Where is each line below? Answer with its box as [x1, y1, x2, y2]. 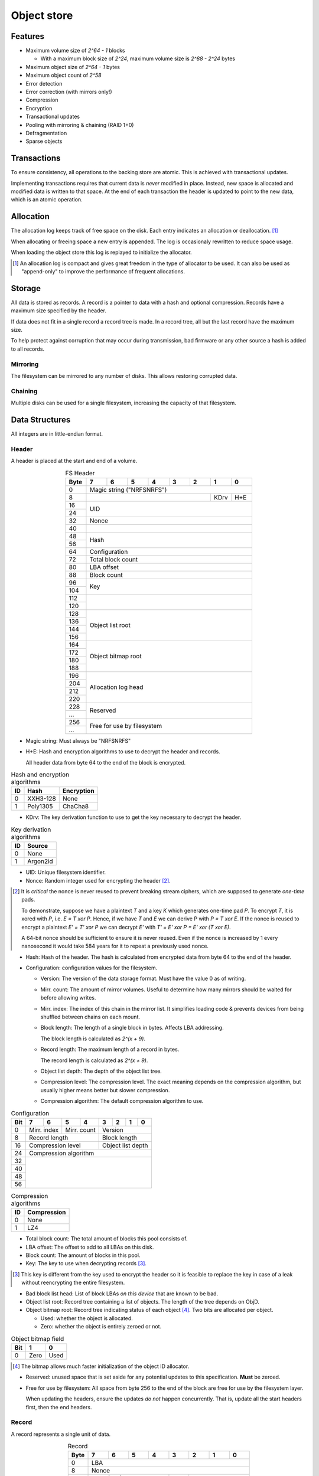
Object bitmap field [11, 1334, 64, 1343]
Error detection [25, 80, 63, 87]
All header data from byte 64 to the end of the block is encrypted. [25, 759, 186, 766]
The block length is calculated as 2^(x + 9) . [40, 1035, 146, 1042]
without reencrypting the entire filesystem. [21, 1279, 125, 1286]
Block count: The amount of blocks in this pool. [25, 1252, 141, 1259]
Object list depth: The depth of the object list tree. [40, 1067, 162, 1075]
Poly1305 [27, 802, 53, 811]
